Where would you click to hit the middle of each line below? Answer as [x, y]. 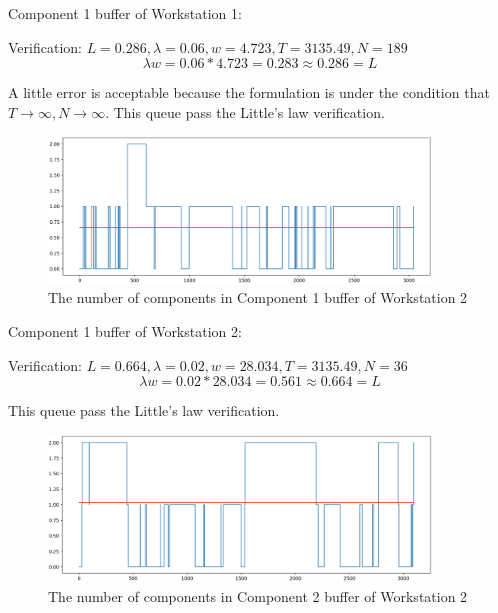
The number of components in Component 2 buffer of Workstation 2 [258, 595]
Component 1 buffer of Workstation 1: [125, 13]
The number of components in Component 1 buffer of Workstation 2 [258, 297]
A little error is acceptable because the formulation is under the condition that [249, 92]
